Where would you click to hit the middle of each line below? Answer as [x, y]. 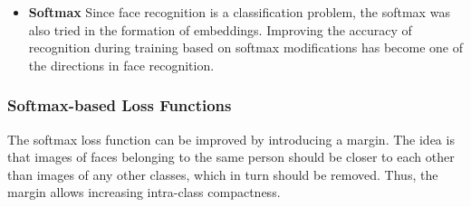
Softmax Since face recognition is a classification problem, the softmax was [239, 12]
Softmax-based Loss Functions [120, 105]
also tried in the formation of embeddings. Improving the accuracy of [220, 29]
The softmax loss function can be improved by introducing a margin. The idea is [231, 139]
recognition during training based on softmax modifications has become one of [245, 47]
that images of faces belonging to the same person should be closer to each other [231, 157]
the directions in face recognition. [121, 65]
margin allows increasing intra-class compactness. [144, 192]
